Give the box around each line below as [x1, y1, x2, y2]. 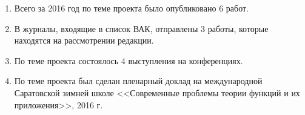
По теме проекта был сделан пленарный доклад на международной [14, 74, 263, 87]
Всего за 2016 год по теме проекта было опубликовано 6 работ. [14, 2, 249, 14]
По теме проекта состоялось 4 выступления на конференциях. [14, 54, 243, 67]
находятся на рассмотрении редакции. [14, 34, 154, 47]
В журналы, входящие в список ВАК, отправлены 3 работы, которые [14, 22, 269, 34]
